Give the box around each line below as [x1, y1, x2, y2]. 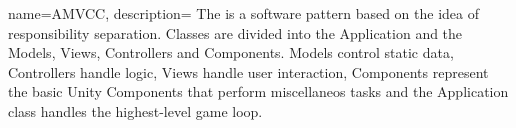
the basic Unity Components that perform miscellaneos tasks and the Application [8, 81, 509, 102]
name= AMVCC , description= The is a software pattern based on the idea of [8, 3, 479, 23]
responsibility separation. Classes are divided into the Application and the [8, 22, 463, 43]
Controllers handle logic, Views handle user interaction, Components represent [8, 61, 489, 82]
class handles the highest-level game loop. [8, 100, 263, 121]
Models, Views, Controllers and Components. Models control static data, [8, 42, 454, 63]
